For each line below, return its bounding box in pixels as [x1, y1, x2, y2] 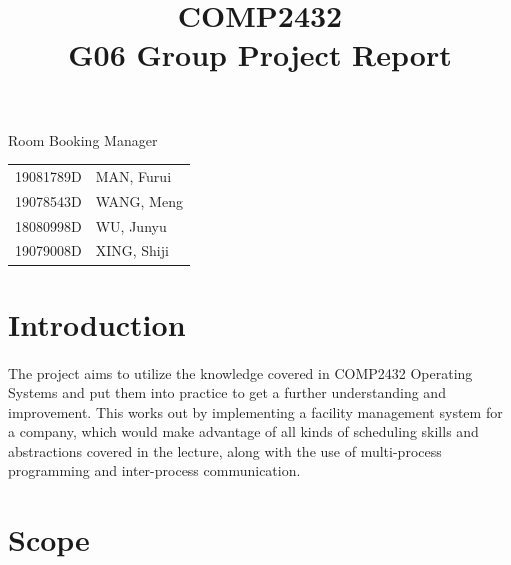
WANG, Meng [95, 190, 183, 211]
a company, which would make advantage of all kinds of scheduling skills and [8, 421, 479, 442]
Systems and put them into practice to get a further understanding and [8, 382, 446, 403]
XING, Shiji [95, 240, 169, 261]
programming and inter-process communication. [8, 460, 301, 481]
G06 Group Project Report [68, 34, 452, 75]
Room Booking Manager [8, 129, 158, 150]
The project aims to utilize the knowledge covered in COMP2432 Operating [8, 362, 473, 383]
